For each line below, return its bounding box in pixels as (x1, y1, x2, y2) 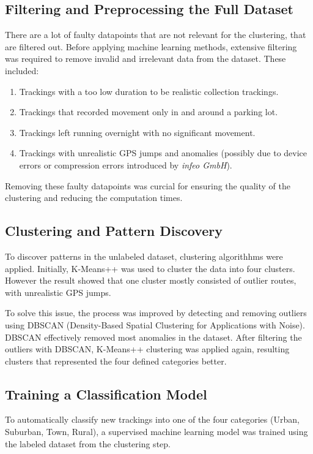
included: (5, 64, 39, 77)
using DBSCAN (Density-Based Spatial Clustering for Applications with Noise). (5, 318, 305, 331)
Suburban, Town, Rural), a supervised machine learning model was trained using (5, 425, 308, 438)
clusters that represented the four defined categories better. (5, 354, 227, 367)
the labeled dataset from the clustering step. (5, 437, 171, 450)
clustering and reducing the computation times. (5, 191, 183, 204)
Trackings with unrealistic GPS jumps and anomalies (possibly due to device (19, 146, 307, 159)
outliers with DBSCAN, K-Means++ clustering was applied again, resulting (5, 342, 290, 355)
